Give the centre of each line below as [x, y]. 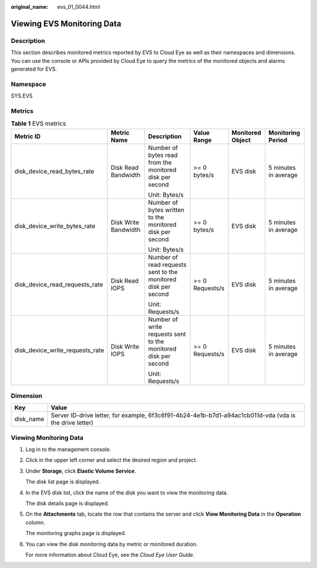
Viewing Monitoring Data [47, 437]
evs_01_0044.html [79, 7]
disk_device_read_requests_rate [59, 284]
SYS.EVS [22, 96]
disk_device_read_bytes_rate [54, 171]
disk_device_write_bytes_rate [55, 226]
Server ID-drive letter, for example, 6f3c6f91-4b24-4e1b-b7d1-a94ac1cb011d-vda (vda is [173, 416]
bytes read [163, 155]
